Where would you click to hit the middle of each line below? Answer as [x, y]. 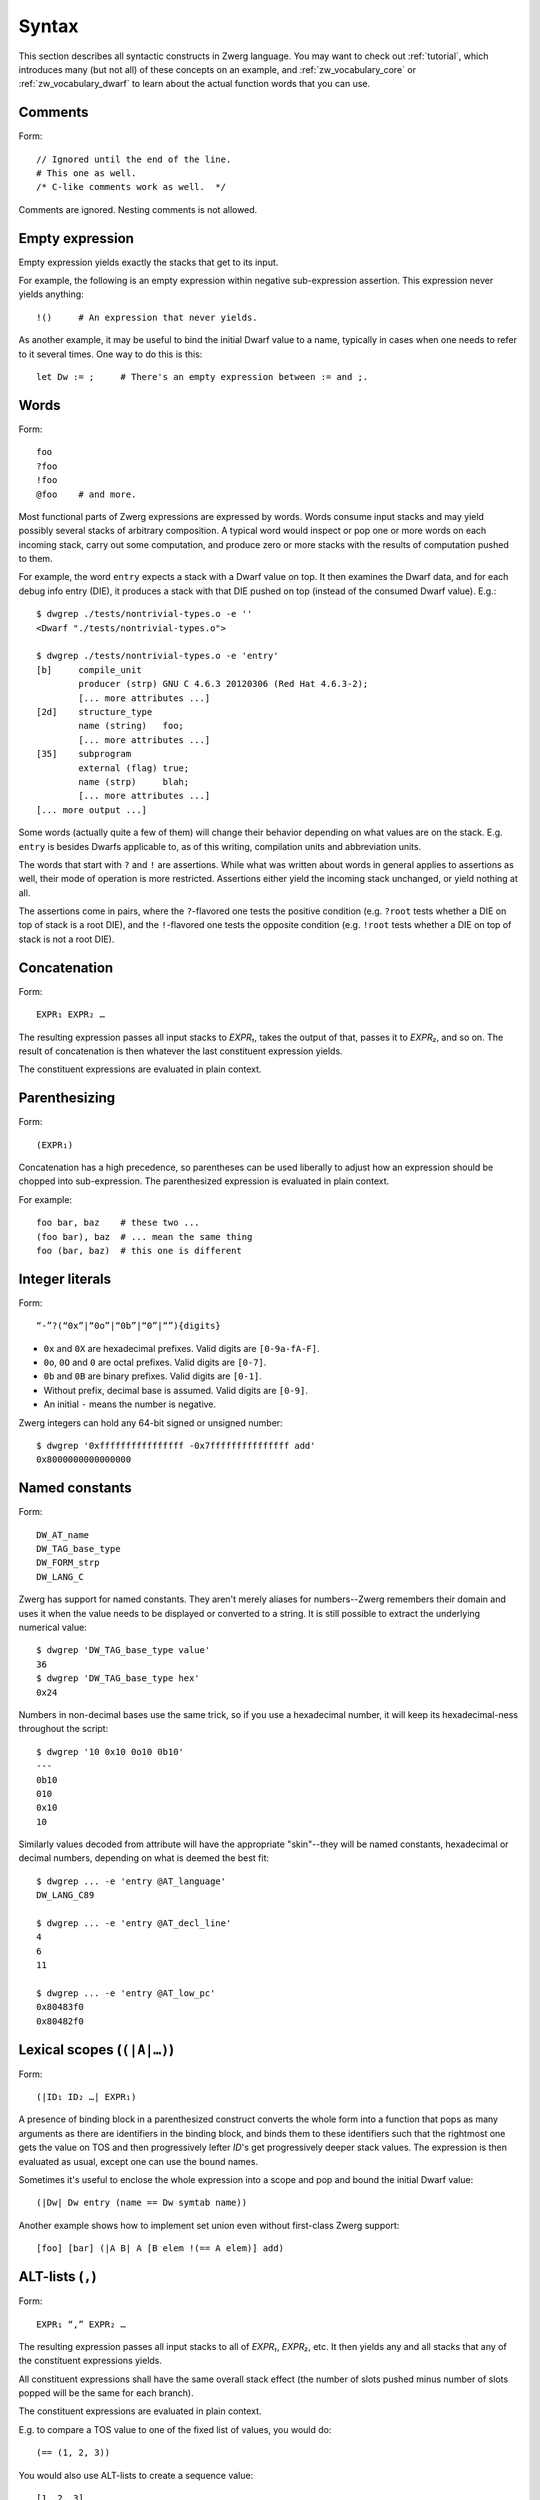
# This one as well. [86, 173]
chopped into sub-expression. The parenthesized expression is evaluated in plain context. [204, 1181]
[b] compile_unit [89, 669]
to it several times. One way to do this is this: [110, 354]
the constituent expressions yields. [90, 2361]
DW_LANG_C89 [65, 1895]
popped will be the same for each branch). [106, 2393]
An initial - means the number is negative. [130, 1404]
